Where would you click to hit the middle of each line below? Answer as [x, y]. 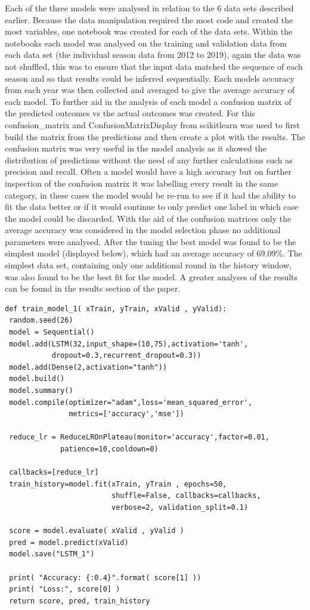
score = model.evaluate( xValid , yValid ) [97, 531]
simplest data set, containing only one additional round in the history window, [148, 265]
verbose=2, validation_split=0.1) [180, 507]
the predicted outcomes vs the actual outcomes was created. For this [130, 113]
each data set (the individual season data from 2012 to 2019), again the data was [153, 55]
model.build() [37, 379]
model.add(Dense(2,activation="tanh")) [88, 367]
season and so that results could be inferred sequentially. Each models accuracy [150, 78]
